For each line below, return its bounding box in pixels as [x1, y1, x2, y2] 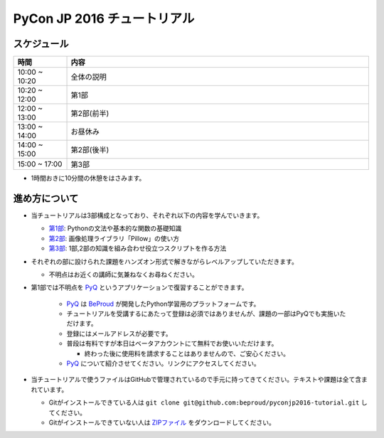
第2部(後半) [70, 145, 110, 155]
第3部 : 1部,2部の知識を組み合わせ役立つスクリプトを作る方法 [48, 244, 227, 252]
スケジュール [13, 38, 69, 50]
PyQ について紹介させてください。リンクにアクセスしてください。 [66, 359, 261, 368]
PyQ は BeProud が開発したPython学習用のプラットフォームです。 [66, 299, 260, 308]
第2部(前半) [70, 109, 110, 119]
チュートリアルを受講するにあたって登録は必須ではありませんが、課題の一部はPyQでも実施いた [66, 309, 346, 318]
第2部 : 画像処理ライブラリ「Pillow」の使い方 [48, 234, 180, 242]
